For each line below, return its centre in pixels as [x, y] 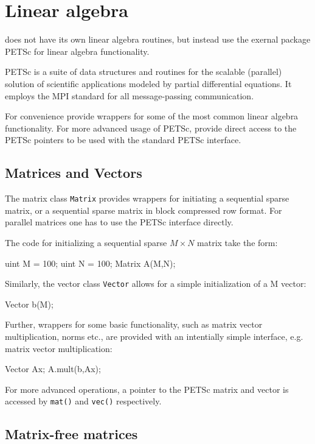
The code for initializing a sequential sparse [86, 242]
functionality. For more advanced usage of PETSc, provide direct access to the [151, 128]
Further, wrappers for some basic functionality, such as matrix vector [134, 324]
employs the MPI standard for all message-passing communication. [130, 95]
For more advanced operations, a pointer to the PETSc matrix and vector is [147, 389]
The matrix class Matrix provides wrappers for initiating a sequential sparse [147, 198]
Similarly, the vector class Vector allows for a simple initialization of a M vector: [156, 284]
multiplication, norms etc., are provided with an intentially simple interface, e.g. [154, 336]
